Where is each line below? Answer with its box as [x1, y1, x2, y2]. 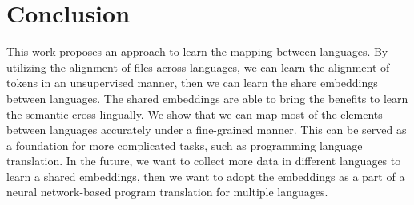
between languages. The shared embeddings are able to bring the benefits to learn [6, 89, 408, 106]
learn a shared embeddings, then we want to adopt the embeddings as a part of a [6, 168, 405, 184]
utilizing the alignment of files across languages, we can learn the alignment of [6, 58, 390, 75]
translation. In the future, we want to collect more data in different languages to [6, 152, 401, 169]
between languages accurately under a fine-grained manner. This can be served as [6, 121, 407, 138]
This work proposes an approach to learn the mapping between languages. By [6, 43, 388, 60]
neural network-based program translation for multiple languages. [6, 183, 328, 200]
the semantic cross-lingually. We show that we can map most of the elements [6, 105, 383, 122]
